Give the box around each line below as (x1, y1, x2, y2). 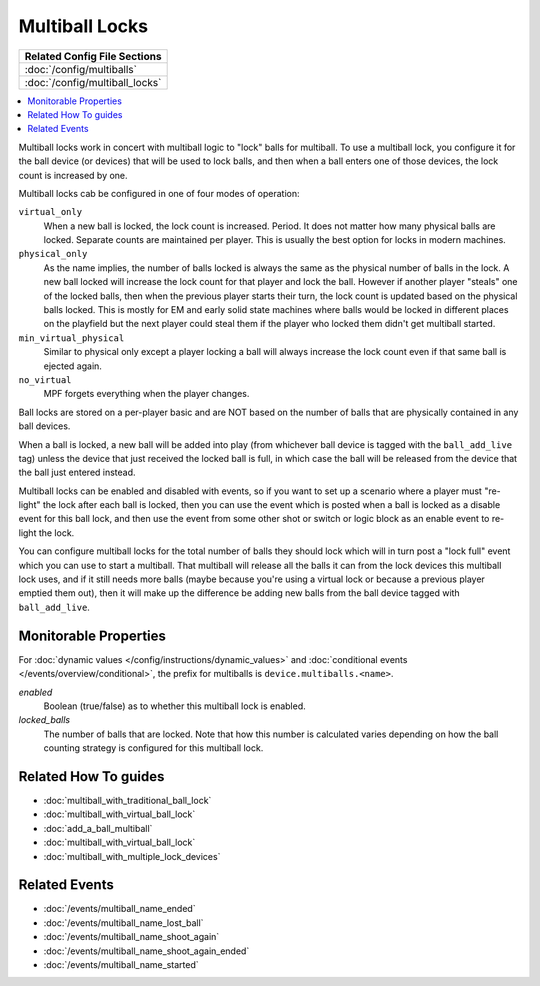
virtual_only (18, 206, 83, 218)
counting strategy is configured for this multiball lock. (43, 742, 264, 754)
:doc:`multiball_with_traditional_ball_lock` (43, 794, 212, 806)
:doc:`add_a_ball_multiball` (43, 822, 153, 834)
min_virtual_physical (18, 332, 125, 344)
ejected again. (43, 360, 102, 372)
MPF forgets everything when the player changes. (43, 388, 250, 400)
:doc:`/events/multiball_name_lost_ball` (43, 916, 204, 929)
